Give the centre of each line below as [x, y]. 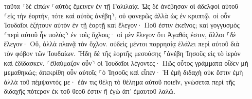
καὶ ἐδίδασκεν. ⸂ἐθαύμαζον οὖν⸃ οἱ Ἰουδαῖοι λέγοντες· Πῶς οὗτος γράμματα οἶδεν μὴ [126, 63]
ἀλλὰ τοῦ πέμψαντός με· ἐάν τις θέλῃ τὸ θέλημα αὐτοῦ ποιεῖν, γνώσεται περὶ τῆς [119, 81]
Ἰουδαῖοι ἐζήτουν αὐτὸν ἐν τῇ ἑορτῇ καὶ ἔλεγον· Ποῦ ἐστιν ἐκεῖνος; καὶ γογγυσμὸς [122, 25]
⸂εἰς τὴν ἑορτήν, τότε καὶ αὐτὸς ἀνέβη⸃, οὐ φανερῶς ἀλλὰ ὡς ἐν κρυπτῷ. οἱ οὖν [117, 15]
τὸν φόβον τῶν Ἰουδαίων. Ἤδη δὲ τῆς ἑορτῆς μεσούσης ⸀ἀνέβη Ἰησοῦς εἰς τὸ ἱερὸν [122, 53]
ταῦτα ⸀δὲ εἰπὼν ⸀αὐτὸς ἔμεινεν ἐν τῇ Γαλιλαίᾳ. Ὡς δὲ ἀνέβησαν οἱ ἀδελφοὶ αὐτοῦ [121, 6]
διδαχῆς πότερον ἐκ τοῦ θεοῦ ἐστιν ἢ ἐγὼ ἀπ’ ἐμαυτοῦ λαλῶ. [90, 91]
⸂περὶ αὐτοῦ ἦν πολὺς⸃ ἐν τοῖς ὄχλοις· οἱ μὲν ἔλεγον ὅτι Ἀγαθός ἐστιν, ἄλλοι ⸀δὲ [120, 34]
